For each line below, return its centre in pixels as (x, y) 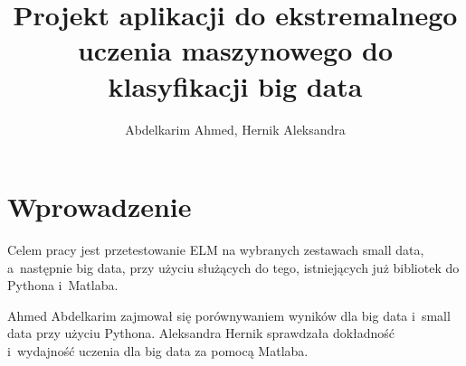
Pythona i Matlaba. (63, 285)
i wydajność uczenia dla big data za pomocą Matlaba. (158, 351)
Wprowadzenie (100, 206)
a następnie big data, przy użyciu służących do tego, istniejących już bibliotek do (233, 267)
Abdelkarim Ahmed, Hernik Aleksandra (235, 129)
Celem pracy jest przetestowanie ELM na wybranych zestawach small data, (216, 250)
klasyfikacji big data (235, 85)
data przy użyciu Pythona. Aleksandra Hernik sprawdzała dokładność (201, 333)
